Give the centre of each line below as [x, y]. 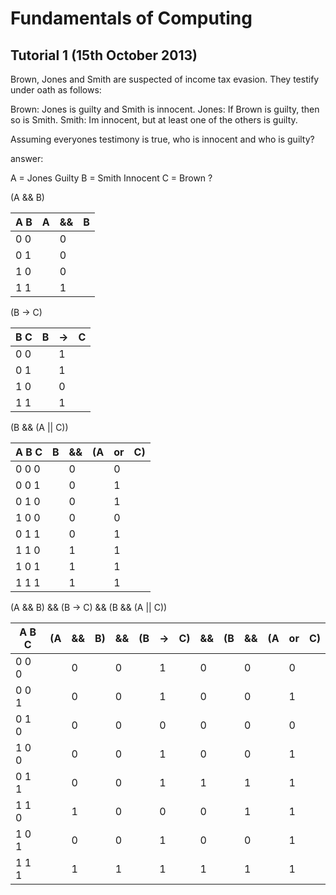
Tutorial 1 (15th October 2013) [104, 55]
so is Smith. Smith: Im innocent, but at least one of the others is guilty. [154, 120]
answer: [27, 158]
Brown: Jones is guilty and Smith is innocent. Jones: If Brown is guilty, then [165, 109]
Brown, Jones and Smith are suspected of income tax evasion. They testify [165, 79]
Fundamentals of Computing [131, 18]
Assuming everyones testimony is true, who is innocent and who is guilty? [162, 139]
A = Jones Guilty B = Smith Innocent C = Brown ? [111, 178]
